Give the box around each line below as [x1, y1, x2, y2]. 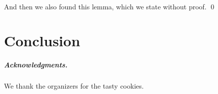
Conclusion [4, 30, 81, 50]
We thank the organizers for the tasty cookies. [4, 80, 144, 91]
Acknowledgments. [4, 59, 68, 69]
